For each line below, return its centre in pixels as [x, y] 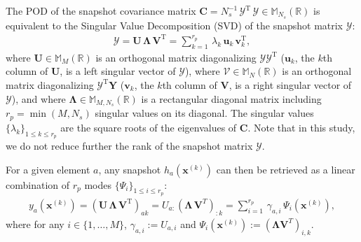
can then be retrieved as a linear [286, 169]
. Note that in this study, [301, 127]
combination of [38, 184]
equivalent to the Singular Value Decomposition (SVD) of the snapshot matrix [175, 25]
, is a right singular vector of [290, 84]
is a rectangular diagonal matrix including [231, 98]
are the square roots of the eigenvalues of [149, 127]
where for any [35, 223]
